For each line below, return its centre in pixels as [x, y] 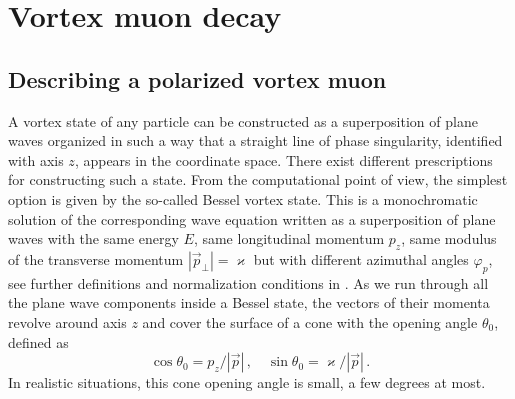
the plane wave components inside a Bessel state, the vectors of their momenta [249, 302]
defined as [38, 341]
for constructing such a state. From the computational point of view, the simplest [258, 179]
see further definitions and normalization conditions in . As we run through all [248, 282]
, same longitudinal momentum [289, 238]
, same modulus [449, 238]
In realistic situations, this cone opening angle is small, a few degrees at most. [247, 382]
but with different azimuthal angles [361, 258]
